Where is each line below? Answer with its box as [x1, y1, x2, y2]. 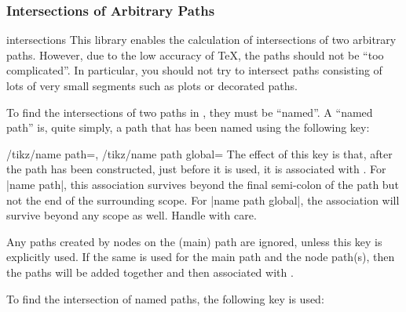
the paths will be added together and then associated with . [6, 263, 294, 280]
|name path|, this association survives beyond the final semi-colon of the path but [6, 176, 399, 192]
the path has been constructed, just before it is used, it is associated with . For [6, 161, 386, 177]
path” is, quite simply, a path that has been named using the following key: [6, 119, 370, 136]
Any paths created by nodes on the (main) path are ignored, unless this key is [6, 233, 382, 249]
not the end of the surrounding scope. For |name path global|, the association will [6, 191, 400, 208]
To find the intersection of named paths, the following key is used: [6, 290, 324, 307]
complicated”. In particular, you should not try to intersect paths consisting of [6, 62, 382, 78]
